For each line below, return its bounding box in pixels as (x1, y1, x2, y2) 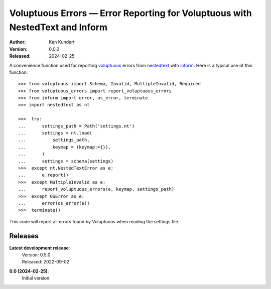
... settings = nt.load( (18, 130, 93, 136)
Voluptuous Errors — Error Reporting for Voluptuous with (9, 8, 252, 19)
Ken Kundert (49, 39, 75, 45)
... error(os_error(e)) (18, 200, 90, 206)
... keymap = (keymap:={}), (18, 144, 111, 150)
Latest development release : (9, 245, 70, 251)
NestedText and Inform (9, 22, 108, 33)
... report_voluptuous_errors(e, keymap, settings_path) (18, 186, 175, 192)
